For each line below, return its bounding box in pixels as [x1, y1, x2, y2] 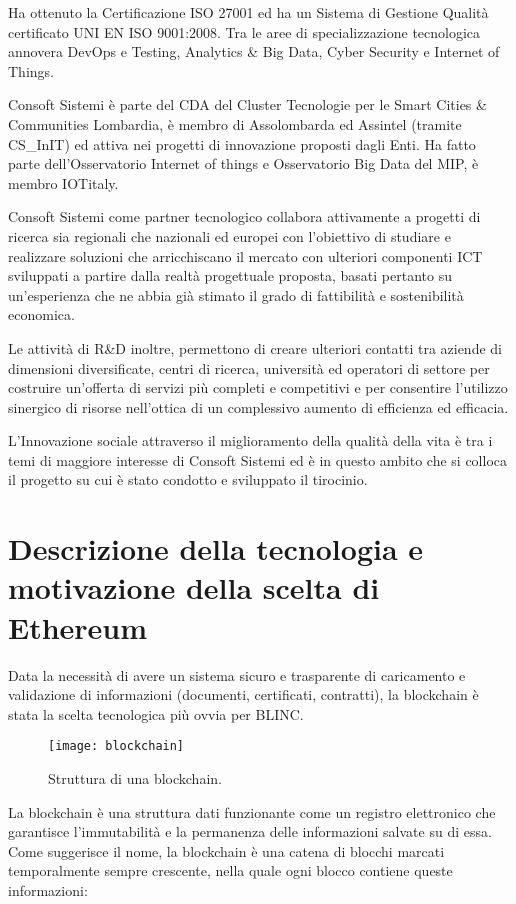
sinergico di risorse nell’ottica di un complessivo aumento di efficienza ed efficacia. [8, 396, 509, 417]
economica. [8, 304, 75, 325]
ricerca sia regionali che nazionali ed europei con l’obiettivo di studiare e [8, 225, 451, 246]
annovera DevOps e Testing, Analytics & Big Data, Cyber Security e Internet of [8, 41, 500, 62]
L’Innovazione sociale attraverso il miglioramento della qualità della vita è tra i [8, 430, 493, 451]
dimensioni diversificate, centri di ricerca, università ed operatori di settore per [8, 357, 490, 378]
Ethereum [8, 606, 148, 647]
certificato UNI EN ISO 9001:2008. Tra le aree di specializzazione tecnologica [8, 21, 481, 42]
